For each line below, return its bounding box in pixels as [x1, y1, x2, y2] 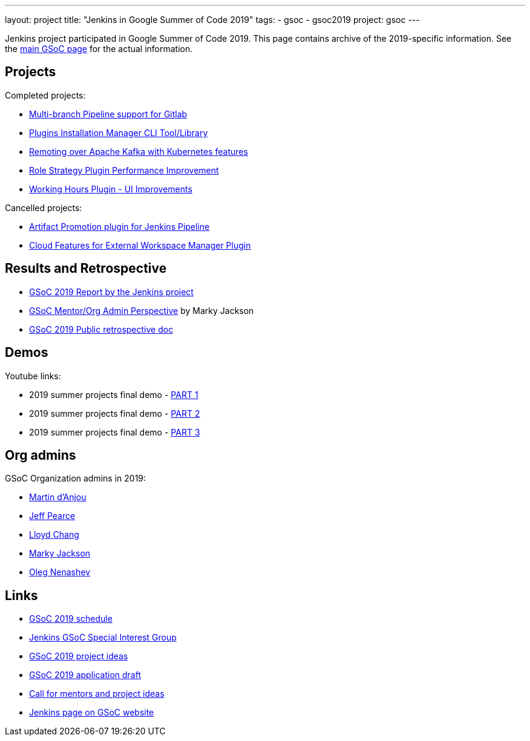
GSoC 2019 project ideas [29, 651, 128, 662]
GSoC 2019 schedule [29, 613, 113, 624]
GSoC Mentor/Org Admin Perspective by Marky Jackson [29, 305, 254, 316]
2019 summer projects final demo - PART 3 [29, 426, 200, 437]
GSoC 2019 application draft [29, 670, 142, 681]
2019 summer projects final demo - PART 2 [29, 408, 200, 419]
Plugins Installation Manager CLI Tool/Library [29, 127, 208, 138]
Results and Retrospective [5, 261, 167, 276]
